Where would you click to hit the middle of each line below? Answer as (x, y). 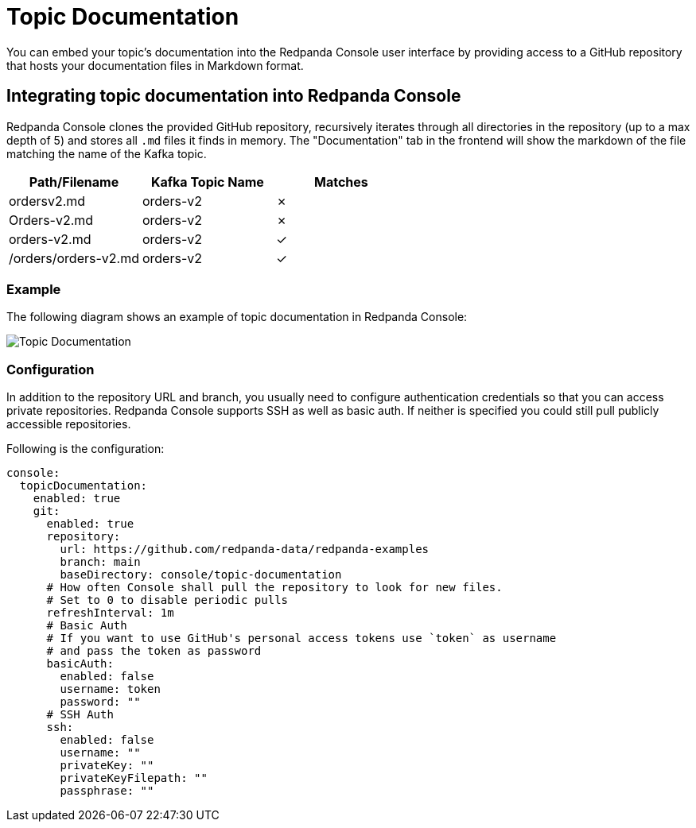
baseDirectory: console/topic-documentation (201, 575)
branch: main (100, 562)
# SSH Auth (80, 715)
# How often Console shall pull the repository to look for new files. (274, 588)
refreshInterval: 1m (110, 613)
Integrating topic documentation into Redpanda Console (234, 96)
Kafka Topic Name (207, 182)
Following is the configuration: (86, 449)
